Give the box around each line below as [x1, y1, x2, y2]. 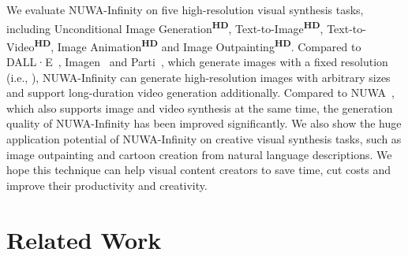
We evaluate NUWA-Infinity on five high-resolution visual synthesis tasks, [6, 2, 364, 17]
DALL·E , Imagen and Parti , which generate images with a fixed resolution [6, 54, 388, 70]
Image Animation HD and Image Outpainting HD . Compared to [57, 35, 361, 54]
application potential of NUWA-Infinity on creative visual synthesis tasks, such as [6, 131, 402, 147]
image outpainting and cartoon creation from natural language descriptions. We [6, 146, 392, 162]
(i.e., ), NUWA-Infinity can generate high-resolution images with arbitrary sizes [6, 69, 391, 85]
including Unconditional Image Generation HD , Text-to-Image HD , [6, 17, 324, 36]
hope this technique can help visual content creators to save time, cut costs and [6, 161, 391, 178]
